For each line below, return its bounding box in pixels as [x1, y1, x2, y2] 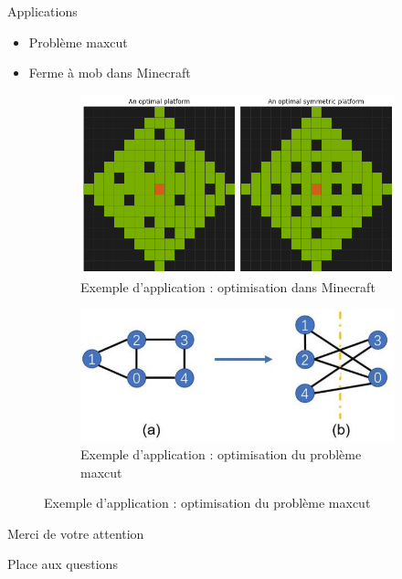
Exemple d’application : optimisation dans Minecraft [80, 277, 376, 296]
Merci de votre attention [7, 523, 144, 542]
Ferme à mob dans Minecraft [28, 63, 191, 82]
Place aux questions [7, 554, 118, 574]
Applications [7, 2, 78, 20]
